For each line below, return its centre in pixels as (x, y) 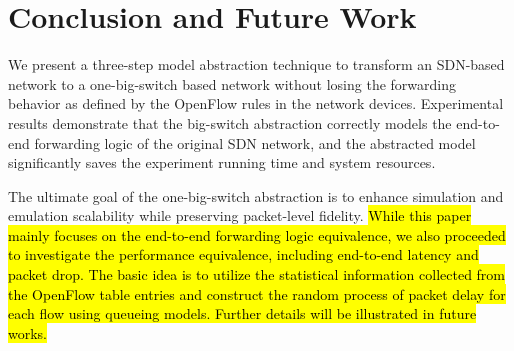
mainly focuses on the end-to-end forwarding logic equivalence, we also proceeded (257, 234)
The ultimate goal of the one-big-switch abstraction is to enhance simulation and (256, 195)
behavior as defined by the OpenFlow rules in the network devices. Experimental (256, 103)
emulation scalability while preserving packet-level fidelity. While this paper (240, 215)
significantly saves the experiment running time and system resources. (222, 162)
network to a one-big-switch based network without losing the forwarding (232, 83)
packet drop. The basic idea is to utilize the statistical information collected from (257, 274)
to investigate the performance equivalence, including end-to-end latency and (243, 254)
